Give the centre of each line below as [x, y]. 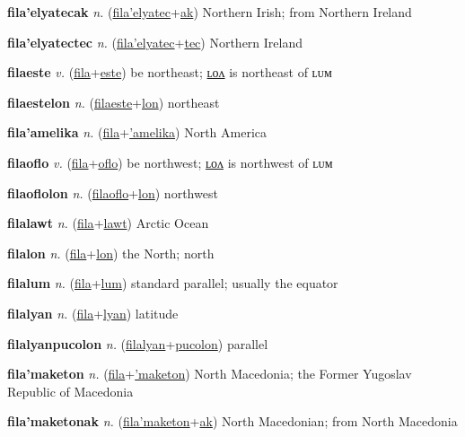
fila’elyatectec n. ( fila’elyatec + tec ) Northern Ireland [155, 42]
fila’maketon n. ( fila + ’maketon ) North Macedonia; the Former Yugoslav [210, 374]
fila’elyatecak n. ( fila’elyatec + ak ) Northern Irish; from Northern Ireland [210, 12]
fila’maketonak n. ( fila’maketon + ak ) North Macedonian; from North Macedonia [232, 421]
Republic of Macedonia [70, 391]
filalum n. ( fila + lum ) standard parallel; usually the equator [173, 283]
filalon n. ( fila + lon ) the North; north [111, 253]
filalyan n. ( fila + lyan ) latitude [93, 313]
